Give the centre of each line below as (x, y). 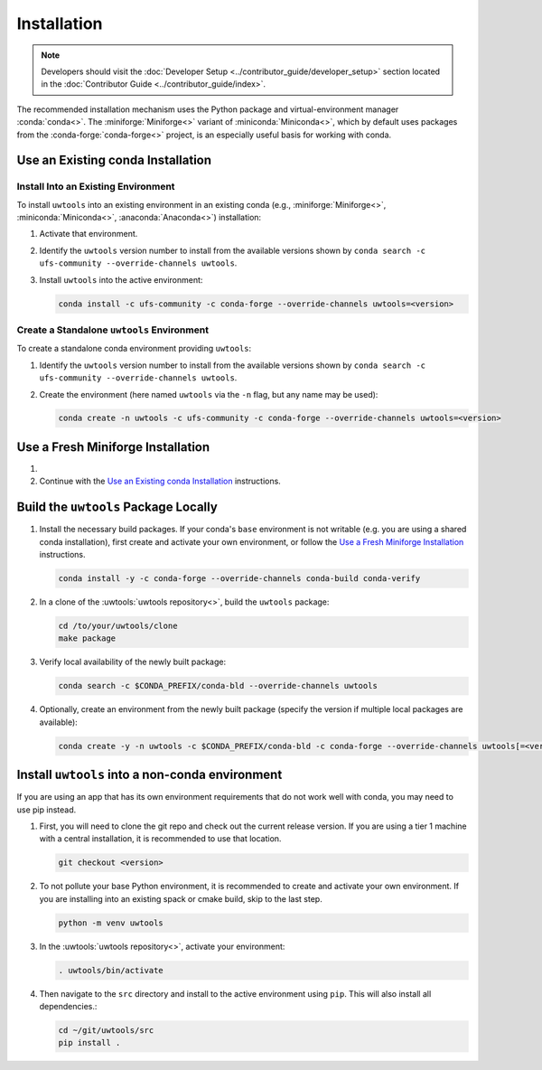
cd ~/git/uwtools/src (106, 1031)
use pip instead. (47, 810)
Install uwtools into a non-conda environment (150, 775)
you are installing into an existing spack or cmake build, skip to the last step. (181, 898)
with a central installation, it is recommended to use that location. (160, 839)
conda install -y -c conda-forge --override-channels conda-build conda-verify (239, 579)
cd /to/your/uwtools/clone (118, 626)
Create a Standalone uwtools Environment (113, 330)
